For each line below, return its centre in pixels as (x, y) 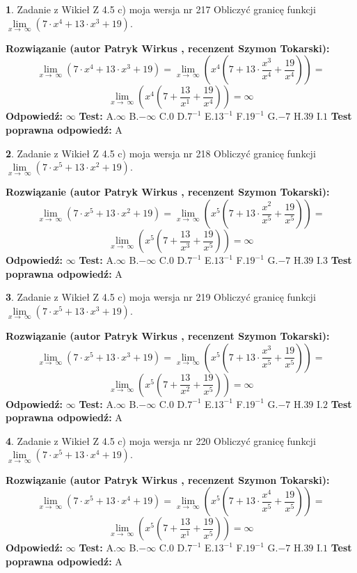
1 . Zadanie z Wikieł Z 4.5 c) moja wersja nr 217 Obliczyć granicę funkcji (161, 9)
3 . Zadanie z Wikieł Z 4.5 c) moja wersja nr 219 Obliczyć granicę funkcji (161, 297)
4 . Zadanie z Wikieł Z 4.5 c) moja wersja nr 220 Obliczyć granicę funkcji (161, 440)
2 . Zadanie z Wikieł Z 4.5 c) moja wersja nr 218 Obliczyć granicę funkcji (161, 153)
